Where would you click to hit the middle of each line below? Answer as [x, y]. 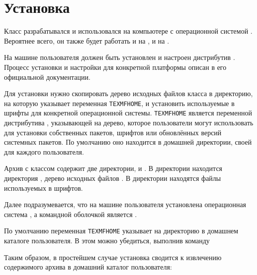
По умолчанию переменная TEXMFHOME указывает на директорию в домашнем [121, 231]
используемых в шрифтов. [43, 188]
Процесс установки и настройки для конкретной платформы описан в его [115, 67]
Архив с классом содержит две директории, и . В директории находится [113, 168]
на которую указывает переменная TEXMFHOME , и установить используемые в [119, 103]
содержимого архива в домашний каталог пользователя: [88, 267]
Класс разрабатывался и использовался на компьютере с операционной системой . [128, 31]
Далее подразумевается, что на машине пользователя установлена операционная [125, 204]
